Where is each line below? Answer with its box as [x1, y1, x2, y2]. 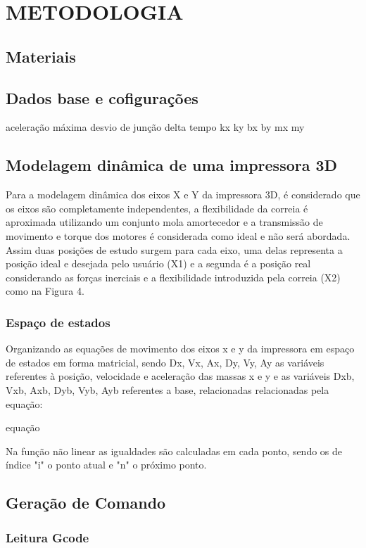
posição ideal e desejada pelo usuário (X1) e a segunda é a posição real [6, 256, 311, 271]
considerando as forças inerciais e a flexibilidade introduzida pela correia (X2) [6, 269, 341, 284]
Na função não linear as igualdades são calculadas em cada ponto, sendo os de [6, 443, 343, 458]
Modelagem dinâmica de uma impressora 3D [6, 154, 338, 176]
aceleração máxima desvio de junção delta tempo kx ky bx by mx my [6, 120, 305, 134]
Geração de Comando [6, 492, 166, 514]
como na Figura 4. [6, 283, 84, 298]
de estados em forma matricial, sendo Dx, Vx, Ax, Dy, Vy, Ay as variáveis [6, 355, 324, 369]
